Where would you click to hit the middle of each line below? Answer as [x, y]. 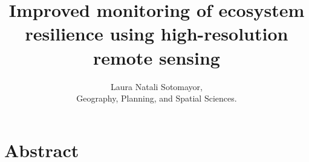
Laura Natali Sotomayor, [157, 86]
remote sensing [157, 57]
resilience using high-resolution [157, 34]
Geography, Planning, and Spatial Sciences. [157, 98]
